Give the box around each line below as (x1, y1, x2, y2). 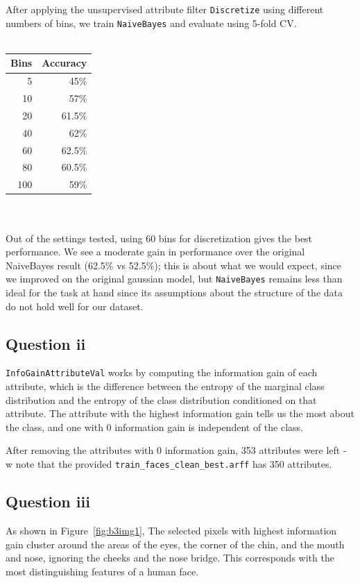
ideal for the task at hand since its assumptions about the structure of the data (6, 285, 343, 300)
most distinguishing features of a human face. (6, 564, 199, 578)
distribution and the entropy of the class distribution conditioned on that (6, 392, 317, 407)
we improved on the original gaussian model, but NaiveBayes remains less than (6, 271, 343, 286)
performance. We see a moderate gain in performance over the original (6, 244, 305, 259)
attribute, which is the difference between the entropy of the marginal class (6, 379, 325, 394)
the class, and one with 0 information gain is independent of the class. (6, 419, 303, 434)
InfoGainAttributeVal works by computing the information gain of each (6, 365, 318, 380)
